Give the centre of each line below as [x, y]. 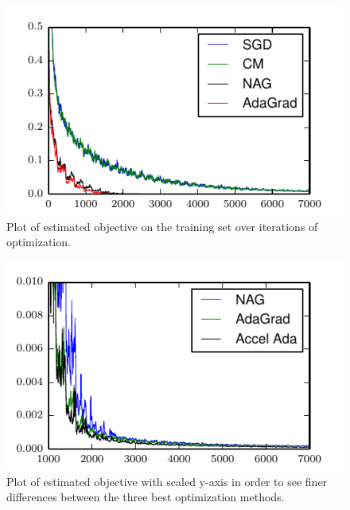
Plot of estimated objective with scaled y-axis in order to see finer [167, 481]
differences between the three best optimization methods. [146, 497]
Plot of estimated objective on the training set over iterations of [162, 226]
